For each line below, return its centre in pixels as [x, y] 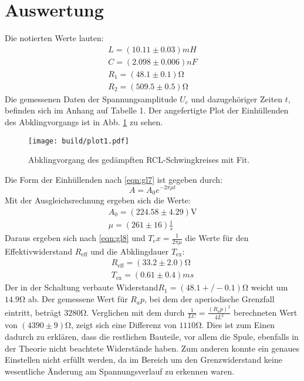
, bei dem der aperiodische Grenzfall [210, 299]
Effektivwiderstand [39, 251]
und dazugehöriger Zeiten [237, 98]
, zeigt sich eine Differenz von [124, 325]
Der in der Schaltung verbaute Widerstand [82, 287]
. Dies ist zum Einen [238, 325]
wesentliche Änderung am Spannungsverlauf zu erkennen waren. [120, 371]
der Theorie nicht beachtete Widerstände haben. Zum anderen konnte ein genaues [152, 348]
